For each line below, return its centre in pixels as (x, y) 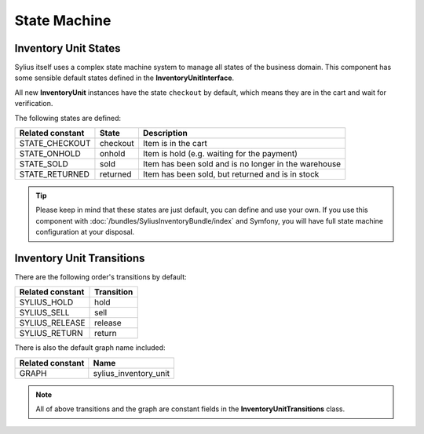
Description (165, 133)
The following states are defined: (68, 118)
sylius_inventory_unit (132, 373)
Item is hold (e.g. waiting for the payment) (220, 154)
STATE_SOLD (44, 164)
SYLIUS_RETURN (51, 334)
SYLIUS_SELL (44, 312)
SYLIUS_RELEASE (52, 323)
